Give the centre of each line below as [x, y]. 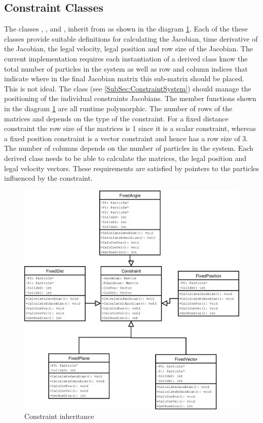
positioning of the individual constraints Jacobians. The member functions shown [130, 98]
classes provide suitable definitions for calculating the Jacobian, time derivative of [131, 38]
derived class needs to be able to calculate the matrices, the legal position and [125, 158]
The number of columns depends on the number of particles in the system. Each [129, 148]
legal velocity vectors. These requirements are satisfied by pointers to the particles [131, 168]
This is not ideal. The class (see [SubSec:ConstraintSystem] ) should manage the [128, 88]
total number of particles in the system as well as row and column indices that [126, 68]
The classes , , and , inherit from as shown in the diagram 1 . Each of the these [126, 29]
